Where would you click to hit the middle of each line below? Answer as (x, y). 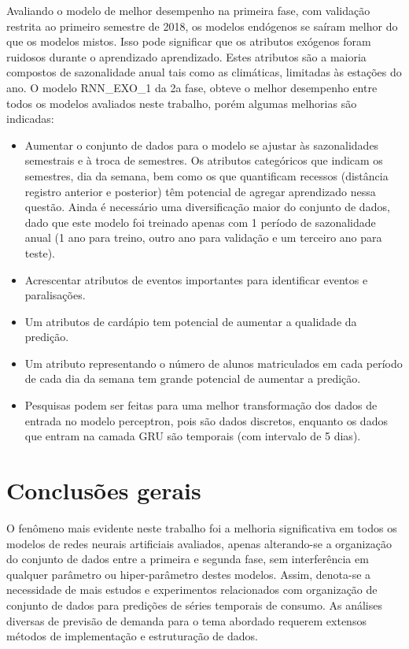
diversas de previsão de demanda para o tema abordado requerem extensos (186, 620)
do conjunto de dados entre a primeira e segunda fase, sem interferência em (188, 559)
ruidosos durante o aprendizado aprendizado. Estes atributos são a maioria (186, 56)
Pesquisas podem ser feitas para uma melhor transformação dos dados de (201, 405)
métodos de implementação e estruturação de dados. (132, 636)
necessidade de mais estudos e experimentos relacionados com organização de (192, 590)
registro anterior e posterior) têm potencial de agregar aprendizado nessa (200, 191)
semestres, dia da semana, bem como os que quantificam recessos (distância (206, 175)
